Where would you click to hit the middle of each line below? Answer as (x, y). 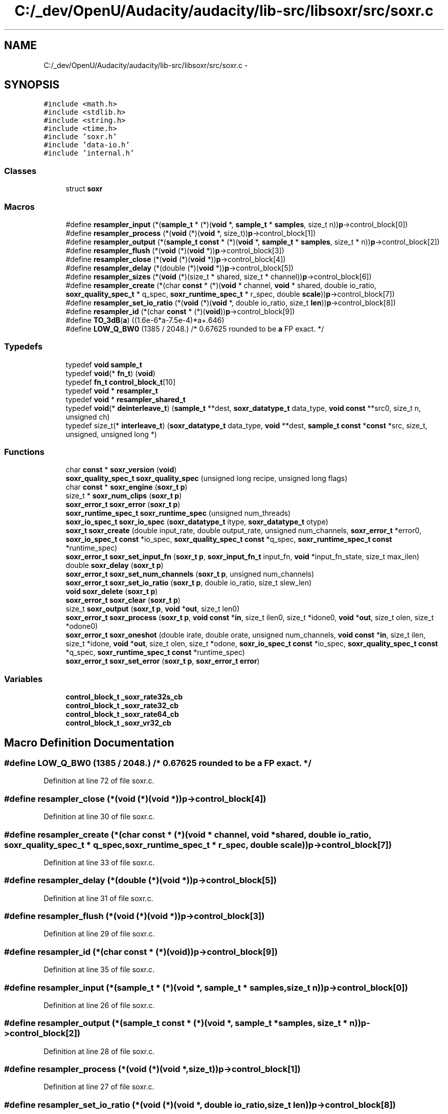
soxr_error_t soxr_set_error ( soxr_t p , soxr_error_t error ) (163, 661)
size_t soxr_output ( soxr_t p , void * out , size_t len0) (153, 609)
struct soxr (84, 189)
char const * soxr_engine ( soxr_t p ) (127, 487)
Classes (20, 171)
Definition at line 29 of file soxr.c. (99, 934)
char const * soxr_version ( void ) (121, 470)
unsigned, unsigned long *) (111, 434)
